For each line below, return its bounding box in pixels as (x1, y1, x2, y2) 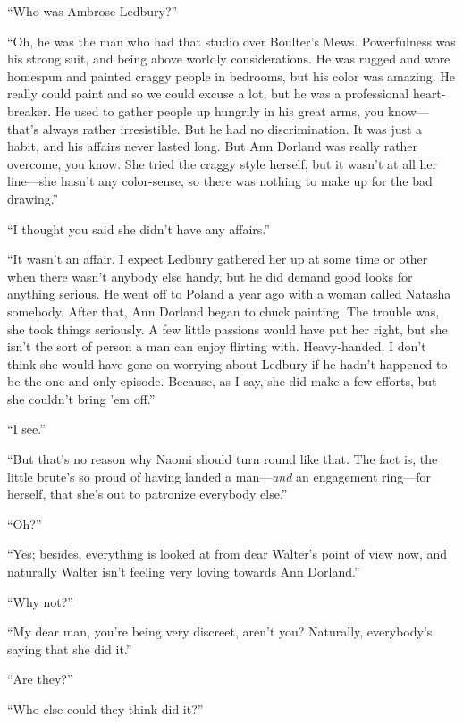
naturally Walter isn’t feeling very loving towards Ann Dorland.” (7, 562, 360, 581)
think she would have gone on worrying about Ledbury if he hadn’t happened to (7, 354, 448, 373)
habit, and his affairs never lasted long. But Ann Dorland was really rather (7, 137, 418, 156)
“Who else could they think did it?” (7, 700, 204, 718)
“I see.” (7, 419, 46, 438)
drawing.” (7, 189, 59, 207)
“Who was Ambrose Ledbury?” (7, 2, 178, 20)
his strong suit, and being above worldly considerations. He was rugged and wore (7, 49, 450, 68)
